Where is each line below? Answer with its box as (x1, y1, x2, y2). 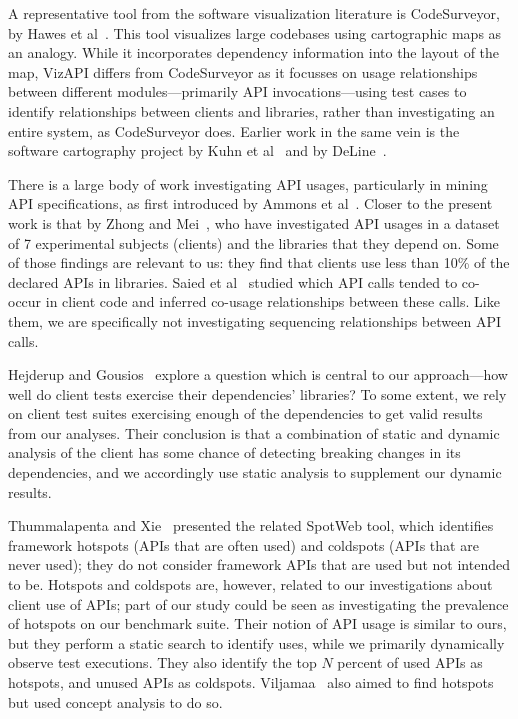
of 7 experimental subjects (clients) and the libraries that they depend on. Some (8, 232, 499, 253)
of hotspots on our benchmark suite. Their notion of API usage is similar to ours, (8, 613, 507, 634)
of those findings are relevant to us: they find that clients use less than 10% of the (8, 252, 510, 273)
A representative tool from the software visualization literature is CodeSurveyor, (8, 3, 500, 23)
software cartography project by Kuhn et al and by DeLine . (8, 140, 387, 161)
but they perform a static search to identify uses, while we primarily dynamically (8, 632, 505, 653)
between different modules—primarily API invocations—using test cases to (8, 81, 467, 102)
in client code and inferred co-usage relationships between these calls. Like (45, 291, 500, 312)
